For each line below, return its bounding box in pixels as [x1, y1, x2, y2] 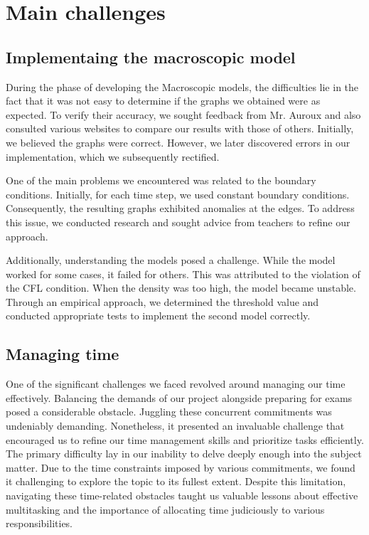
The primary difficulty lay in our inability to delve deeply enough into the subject [6, 446, 362, 461]
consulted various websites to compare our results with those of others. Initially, [6, 121, 354, 136]
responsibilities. [6, 516, 73, 531]
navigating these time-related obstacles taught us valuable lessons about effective [6, 488, 358, 503]
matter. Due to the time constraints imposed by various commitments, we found [6, 460, 355, 475]
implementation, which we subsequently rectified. [6, 149, 220, 164]
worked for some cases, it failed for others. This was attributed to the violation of [6, 266, 360, 281]
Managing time [6, 343, 119, 365]
